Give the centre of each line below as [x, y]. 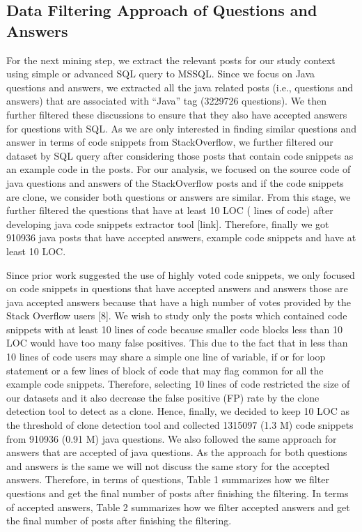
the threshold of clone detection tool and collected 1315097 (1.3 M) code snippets [180, 425]
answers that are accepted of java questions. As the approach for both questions [177, 452]
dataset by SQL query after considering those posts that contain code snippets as [180, 155]
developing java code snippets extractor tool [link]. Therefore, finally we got [168, 223]
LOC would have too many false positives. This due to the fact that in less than [177, 343]
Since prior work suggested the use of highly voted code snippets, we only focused [181, 274]
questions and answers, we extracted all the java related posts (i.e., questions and [180, 87]
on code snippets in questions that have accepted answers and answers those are [177, 288]
